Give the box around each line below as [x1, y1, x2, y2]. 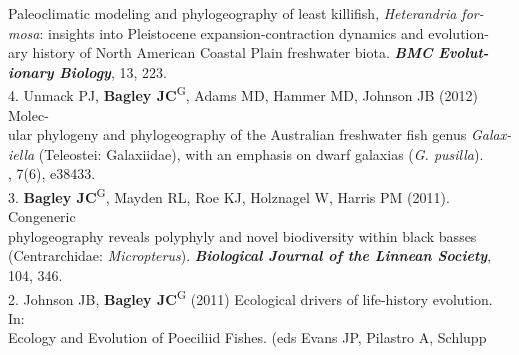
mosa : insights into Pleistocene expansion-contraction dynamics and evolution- [8, 22, 489, 43]
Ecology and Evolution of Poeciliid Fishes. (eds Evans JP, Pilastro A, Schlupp [8, 327, 487, 348]
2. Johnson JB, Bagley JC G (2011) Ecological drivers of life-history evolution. [8, 285, 493, 309]
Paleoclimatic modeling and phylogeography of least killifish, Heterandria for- [8, 3, 484, 23]
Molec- [8, 104, 49, 125]
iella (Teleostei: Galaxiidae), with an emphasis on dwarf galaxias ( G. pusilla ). [8, 143, 484, 164]
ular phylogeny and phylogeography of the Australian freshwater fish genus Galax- [8, 124, 512, 145]
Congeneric [8, 206, 76, 227]
